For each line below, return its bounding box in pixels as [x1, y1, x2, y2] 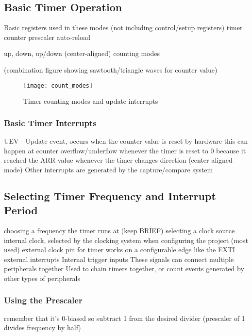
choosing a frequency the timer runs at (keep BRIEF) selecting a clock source [4, 225, 235, 236]
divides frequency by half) [4, 322, 81, 333]
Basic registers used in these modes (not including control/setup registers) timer [4, 22, 243, 33]
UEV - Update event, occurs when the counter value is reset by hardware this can [4, 136, 248, 146]
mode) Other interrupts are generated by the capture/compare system [4, 164, 213, 174]
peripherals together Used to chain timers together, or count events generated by [4, 263, 244, 274]
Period [4, 203, 38, 218]
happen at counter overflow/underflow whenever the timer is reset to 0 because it [4, 145, 246, 155]
